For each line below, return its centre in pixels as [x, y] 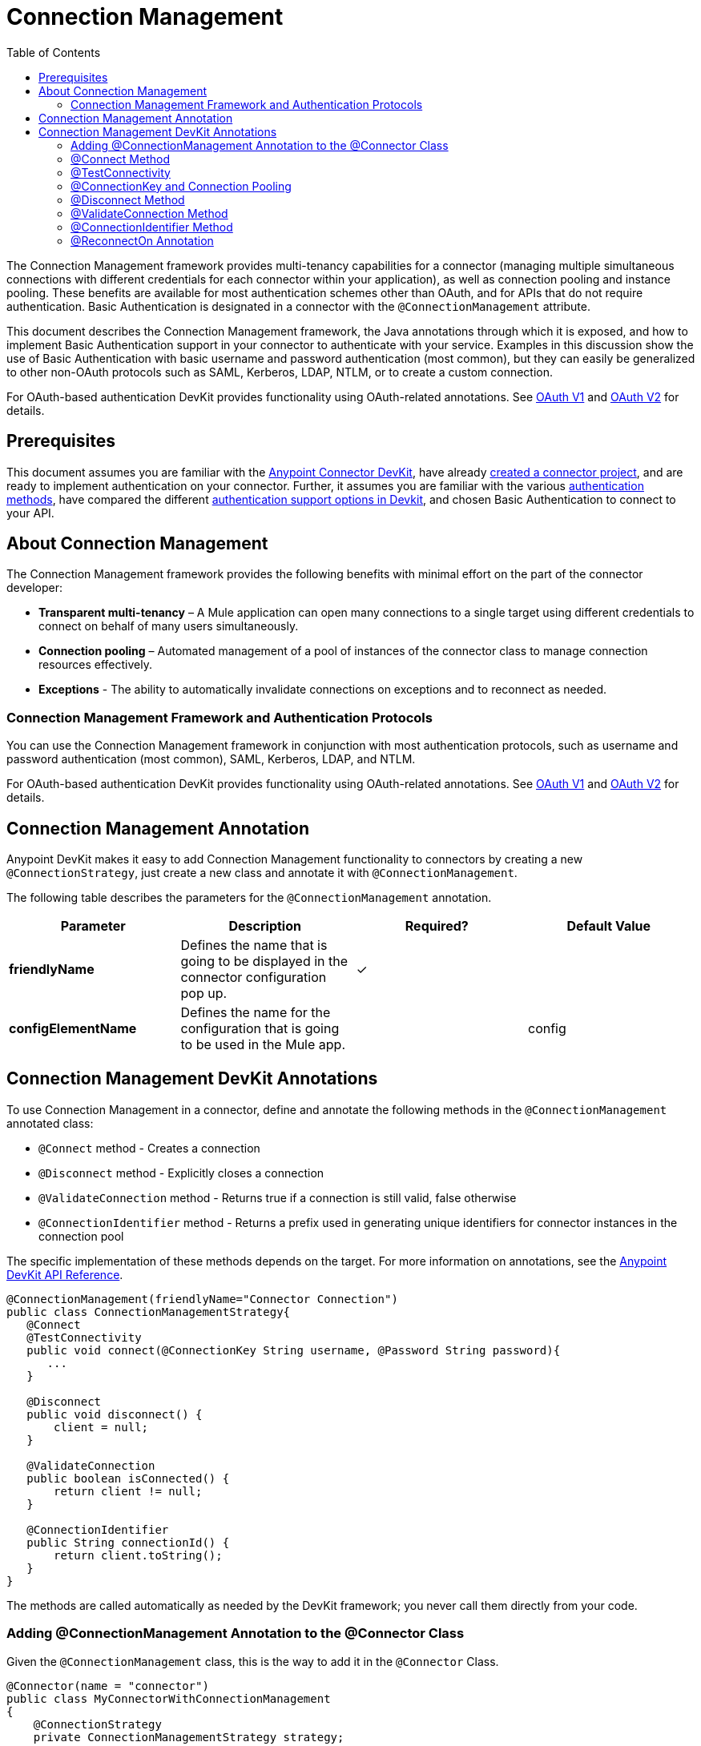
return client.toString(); [138, 1555]
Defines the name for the [256, 1013]
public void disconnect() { [115, 1414]
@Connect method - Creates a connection [149, 1148]
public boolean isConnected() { [128, 1478]
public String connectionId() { [128, 1542]
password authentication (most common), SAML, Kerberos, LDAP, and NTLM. [211, 759]
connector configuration [254, 978]
